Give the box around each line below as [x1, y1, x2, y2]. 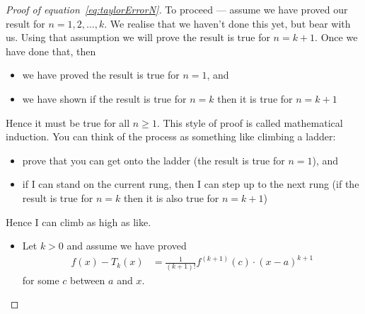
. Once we [315, 30, 358, 45]
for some [22, 272, 59, 287]
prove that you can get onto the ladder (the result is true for [22, 152, 285, 167]
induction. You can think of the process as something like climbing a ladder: [6, 129, 336, 144]
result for [6, 16, 45, 30]
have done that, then [6, 43, 96, 58]
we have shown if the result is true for [22, 91, 187, 106]
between [70, 272, 105, 287]
